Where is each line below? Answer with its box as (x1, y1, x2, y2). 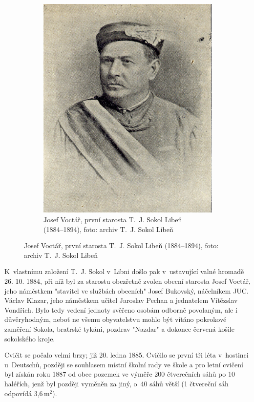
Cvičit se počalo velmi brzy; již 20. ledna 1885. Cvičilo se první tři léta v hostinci (4, 350, 249, 360)
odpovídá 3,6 (4, 388, 43, 398)
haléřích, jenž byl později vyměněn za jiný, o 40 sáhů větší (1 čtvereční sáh (4, 378, 229, 388)
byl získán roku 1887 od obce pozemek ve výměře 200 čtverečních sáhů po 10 (4, 369, 235, 379)
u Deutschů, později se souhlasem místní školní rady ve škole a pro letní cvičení (4, 359, 243, 369)
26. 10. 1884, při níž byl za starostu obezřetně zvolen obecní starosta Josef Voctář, (4, 276, 251, 286)
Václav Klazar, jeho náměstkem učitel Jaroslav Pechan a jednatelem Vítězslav (4, 295, 238, 305)
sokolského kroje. (4, 333, 55, 343)
